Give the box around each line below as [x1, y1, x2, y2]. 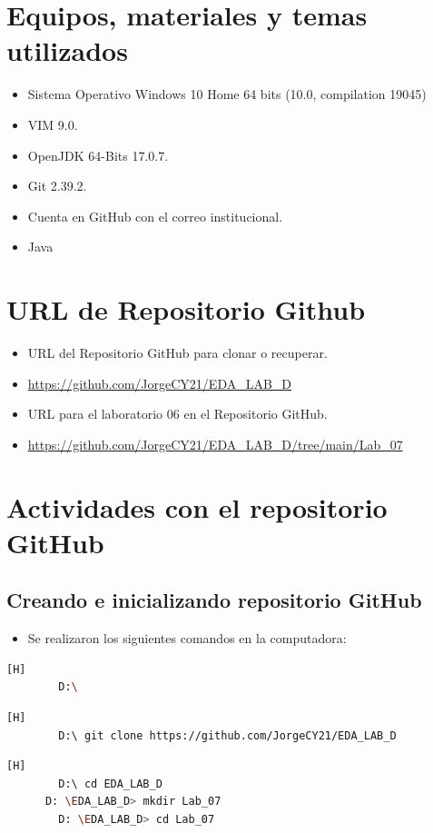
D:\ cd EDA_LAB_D [58, 777, 162, 790]
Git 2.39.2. [27, 176, 87, 195]
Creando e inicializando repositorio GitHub [6, 586, 422, 614]
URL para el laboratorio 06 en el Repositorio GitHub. [27, 404, 328, 423]
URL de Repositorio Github [6, 291, 366, 328]
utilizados [6, 32, 128, 69]
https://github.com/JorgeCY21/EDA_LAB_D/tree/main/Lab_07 [27, 434, 403, 453]
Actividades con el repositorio [6, 488, 388, 525]
